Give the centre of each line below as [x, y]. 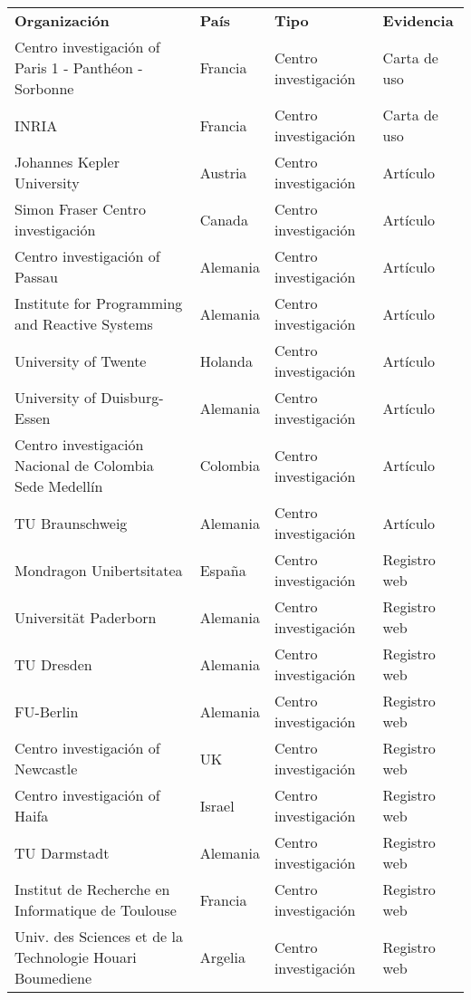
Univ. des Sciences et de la [99, 936]
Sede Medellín [59, 486]
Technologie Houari [76, 957]
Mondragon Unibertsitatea [99, 570]
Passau [36, 277]
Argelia [222, 957]
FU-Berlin [47, 711]
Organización [62, 20]
